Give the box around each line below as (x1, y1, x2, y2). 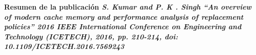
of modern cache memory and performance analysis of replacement (4, 11, 243, 22)
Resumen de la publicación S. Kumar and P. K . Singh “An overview (4, 2, 251, 12)
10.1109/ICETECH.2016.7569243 (4, 41, 124, 51)
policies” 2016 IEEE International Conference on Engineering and (4, 21, 241, 32)
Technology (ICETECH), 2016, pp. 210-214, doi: (4, 31, 178, 41)
